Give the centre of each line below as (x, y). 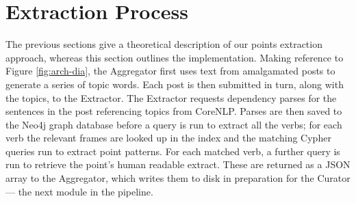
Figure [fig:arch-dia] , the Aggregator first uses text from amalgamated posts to (170, 71)
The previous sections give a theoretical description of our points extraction (164, 44)
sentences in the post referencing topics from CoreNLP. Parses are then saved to (174, 111)
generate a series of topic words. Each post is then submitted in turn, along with (175, 84)
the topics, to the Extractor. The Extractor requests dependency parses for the (171, 97)
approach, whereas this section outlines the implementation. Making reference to (175, 57)
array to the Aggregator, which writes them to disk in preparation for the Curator (178, 178)
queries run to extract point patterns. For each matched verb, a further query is (173, 151)
